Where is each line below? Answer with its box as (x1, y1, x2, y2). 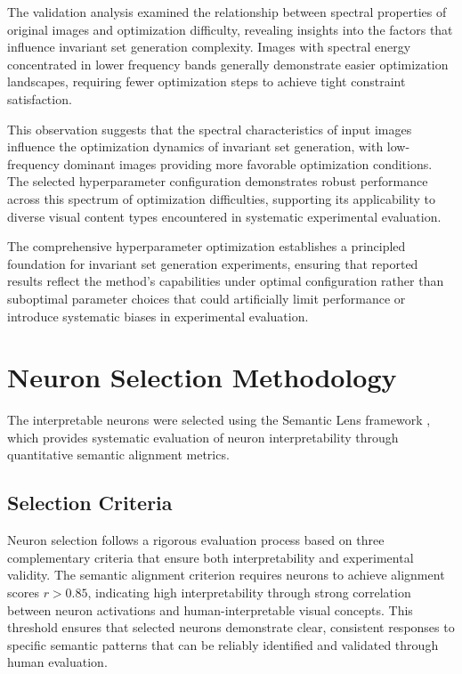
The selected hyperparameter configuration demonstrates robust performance (7, 172, 428, 191)
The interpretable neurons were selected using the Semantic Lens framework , (7, 410, 431, 429)
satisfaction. (7, 89, 72, 108)
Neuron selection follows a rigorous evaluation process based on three (7, 531, 385, 549)
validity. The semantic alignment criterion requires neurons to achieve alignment (7, 565, 445, 584)
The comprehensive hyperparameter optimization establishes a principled (7, 237, 406, 256)
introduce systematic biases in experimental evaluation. (7, 306, 309, 325)
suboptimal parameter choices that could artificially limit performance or (7, 288, 406, 307)
